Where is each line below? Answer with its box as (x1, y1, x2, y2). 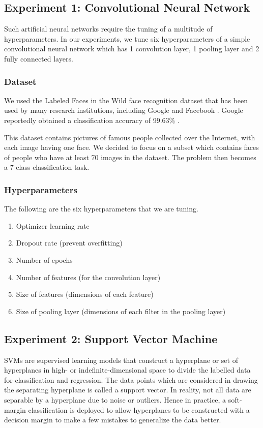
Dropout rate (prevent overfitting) (16, 237, 123, 248)
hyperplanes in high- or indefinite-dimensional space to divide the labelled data (4, 364, 251, 375)
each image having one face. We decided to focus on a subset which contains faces (4, 142, 259, 152)
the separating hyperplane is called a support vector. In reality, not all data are (4, 384, 251, 395)
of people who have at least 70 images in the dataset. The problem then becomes (4, 151, 256, 162)
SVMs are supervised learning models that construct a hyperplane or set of (4, 354, 238, 365)
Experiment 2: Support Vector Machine (4, 330, 218, 346)
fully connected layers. (4, 53, 73, 64)
